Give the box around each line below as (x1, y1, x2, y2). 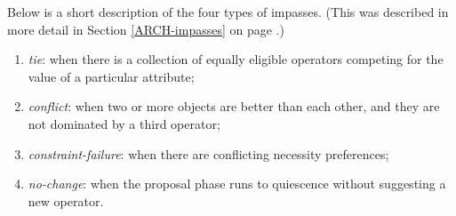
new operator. (28, 191, 104, 210)
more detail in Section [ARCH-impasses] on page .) (7, 20, 284, 38)
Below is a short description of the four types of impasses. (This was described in (7, 3, 449, 20)
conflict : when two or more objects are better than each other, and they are (28, 97, 440, 116)
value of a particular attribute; (28, 67, 195, 85)
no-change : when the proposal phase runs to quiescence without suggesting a (28, 174, 446, 193)
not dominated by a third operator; (28, 114, 220, 132)
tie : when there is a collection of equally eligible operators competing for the (28, 50, 444, 68)
